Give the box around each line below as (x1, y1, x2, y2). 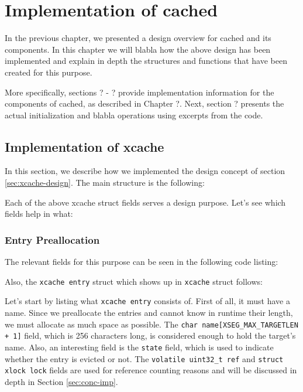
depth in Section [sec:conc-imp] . (5, 375, 118, 387)
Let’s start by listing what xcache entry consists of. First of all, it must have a (5, 295, 290, 307)
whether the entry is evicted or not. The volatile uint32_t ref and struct (5, 352, 284, 364)
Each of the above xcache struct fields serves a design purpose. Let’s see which (5, 196, 286, 208)
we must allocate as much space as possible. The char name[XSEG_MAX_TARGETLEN (5, 318, 298, 330)
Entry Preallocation (5, 232, 100, 247)
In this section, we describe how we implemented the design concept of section (5, 165, 285, 177)
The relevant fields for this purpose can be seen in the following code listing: (5, 255, 278, 268)
